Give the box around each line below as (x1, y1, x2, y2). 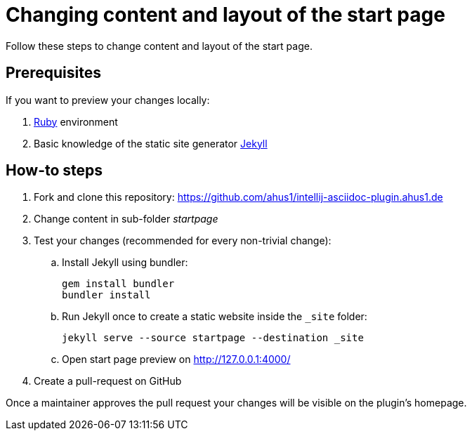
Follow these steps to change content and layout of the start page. (6, 39, 313, 52)
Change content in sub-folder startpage (34, 213, 218, 225)
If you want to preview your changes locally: (6, 93, 210, 106)
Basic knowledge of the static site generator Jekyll (34, 137, 268, 150)
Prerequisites (6, 64, 101, 82)
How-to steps (6, 161, 103, 180)
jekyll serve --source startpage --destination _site (62, 332, 364, 344)
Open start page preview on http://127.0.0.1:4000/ (62, 353, 291, 366)
